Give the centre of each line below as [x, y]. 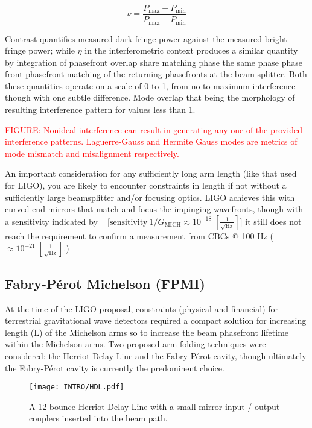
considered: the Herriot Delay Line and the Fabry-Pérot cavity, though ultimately [156, 356]
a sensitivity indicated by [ [57, 221]
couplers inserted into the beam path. [98, 418]
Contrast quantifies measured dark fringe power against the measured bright [146, 38]
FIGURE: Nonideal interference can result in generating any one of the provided [154, 129]
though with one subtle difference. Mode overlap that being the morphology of [150, 97]
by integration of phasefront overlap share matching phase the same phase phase [154, 62]
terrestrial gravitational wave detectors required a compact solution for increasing [156, 320]
